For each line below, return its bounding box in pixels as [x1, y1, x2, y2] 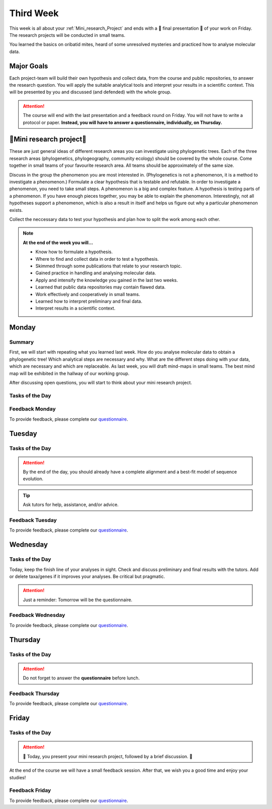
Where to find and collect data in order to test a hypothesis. [35, 256, 159, 262]
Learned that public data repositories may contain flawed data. [35, 284, 166, 290]
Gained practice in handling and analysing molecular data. [35, 270, 156, 276]
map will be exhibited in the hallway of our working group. [9, 370, 129, 376]
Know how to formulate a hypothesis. [35, 249, 113, 255]
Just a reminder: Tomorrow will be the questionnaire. [23, 597, 133, 603]
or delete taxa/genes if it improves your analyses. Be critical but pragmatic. [9, 573, 165, 580]
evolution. [23, 476, 44, 482]
